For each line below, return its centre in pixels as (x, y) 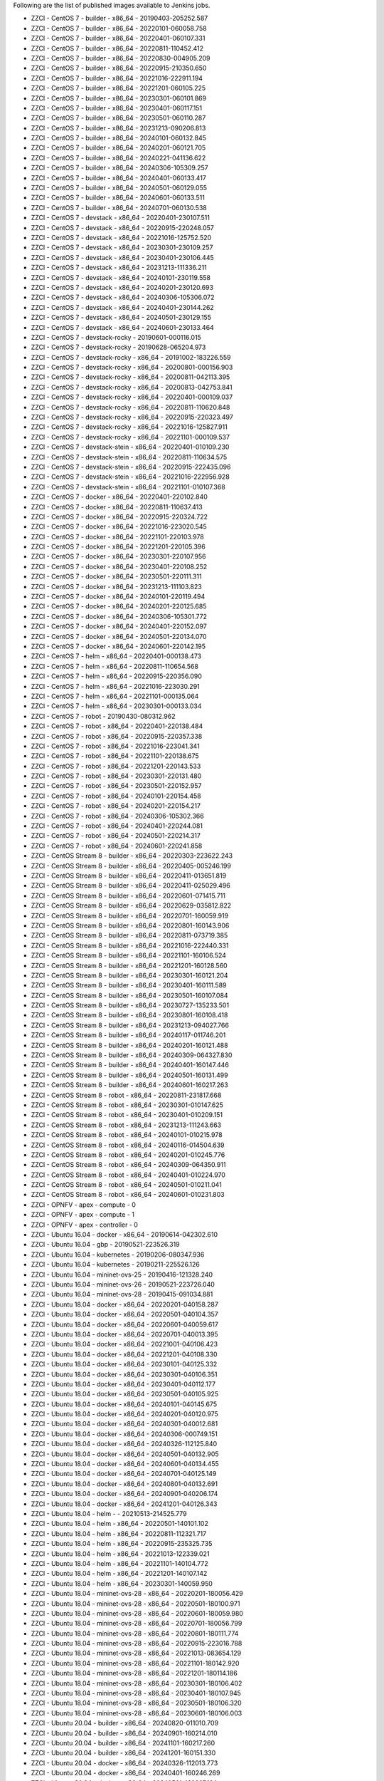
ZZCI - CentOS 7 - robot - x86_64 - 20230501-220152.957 (116, 786)
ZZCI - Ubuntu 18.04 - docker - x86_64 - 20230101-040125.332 (124, 1364)
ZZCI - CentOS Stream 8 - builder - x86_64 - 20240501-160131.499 (129, 1075)
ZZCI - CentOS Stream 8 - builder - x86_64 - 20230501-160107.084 (129, 995)
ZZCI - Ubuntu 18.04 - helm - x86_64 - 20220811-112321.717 (119, 1533)
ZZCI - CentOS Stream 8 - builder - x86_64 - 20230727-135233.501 (130, 1005)
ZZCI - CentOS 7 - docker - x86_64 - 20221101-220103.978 (117, 536)
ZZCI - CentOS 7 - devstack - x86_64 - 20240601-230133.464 (123, 327)
